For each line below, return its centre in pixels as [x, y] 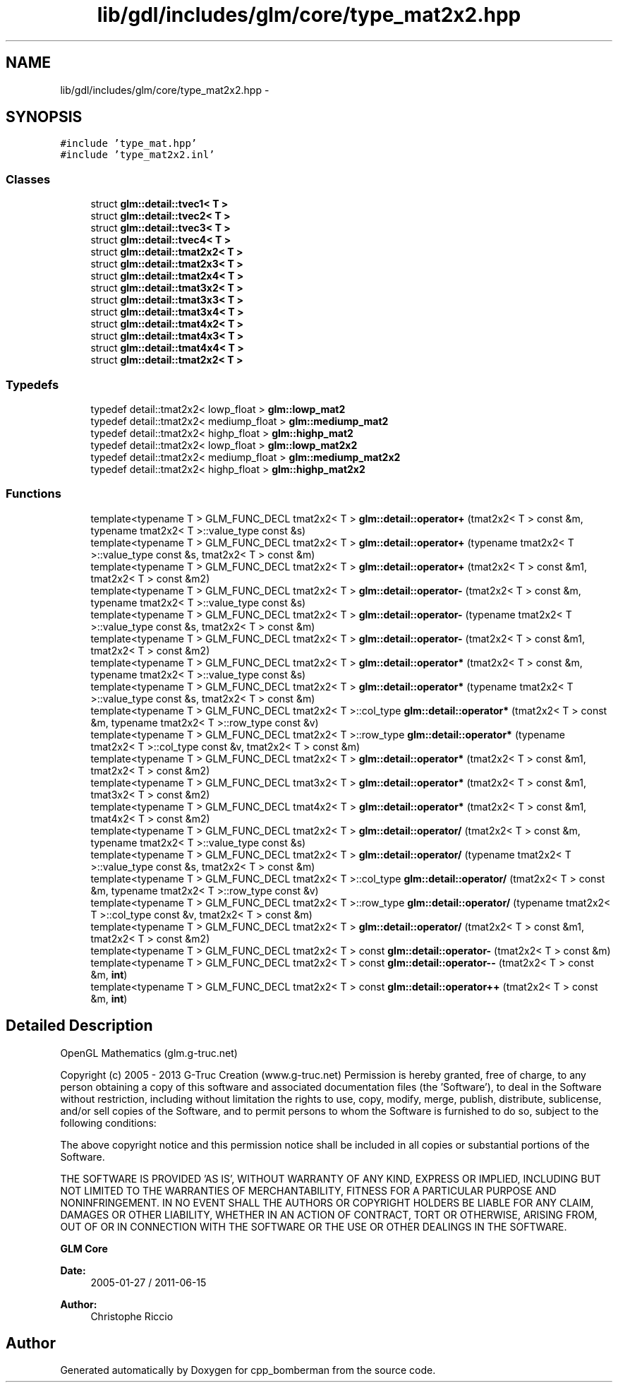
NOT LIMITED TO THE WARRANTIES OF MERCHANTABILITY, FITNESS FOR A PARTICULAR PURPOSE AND [308, 1190]
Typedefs [32, 384]
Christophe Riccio [132, 1316]
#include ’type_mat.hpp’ [129, 144]
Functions [34, 494]
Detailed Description [79, 1026]
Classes [28, 179]
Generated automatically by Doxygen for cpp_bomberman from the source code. [248, 1370]
